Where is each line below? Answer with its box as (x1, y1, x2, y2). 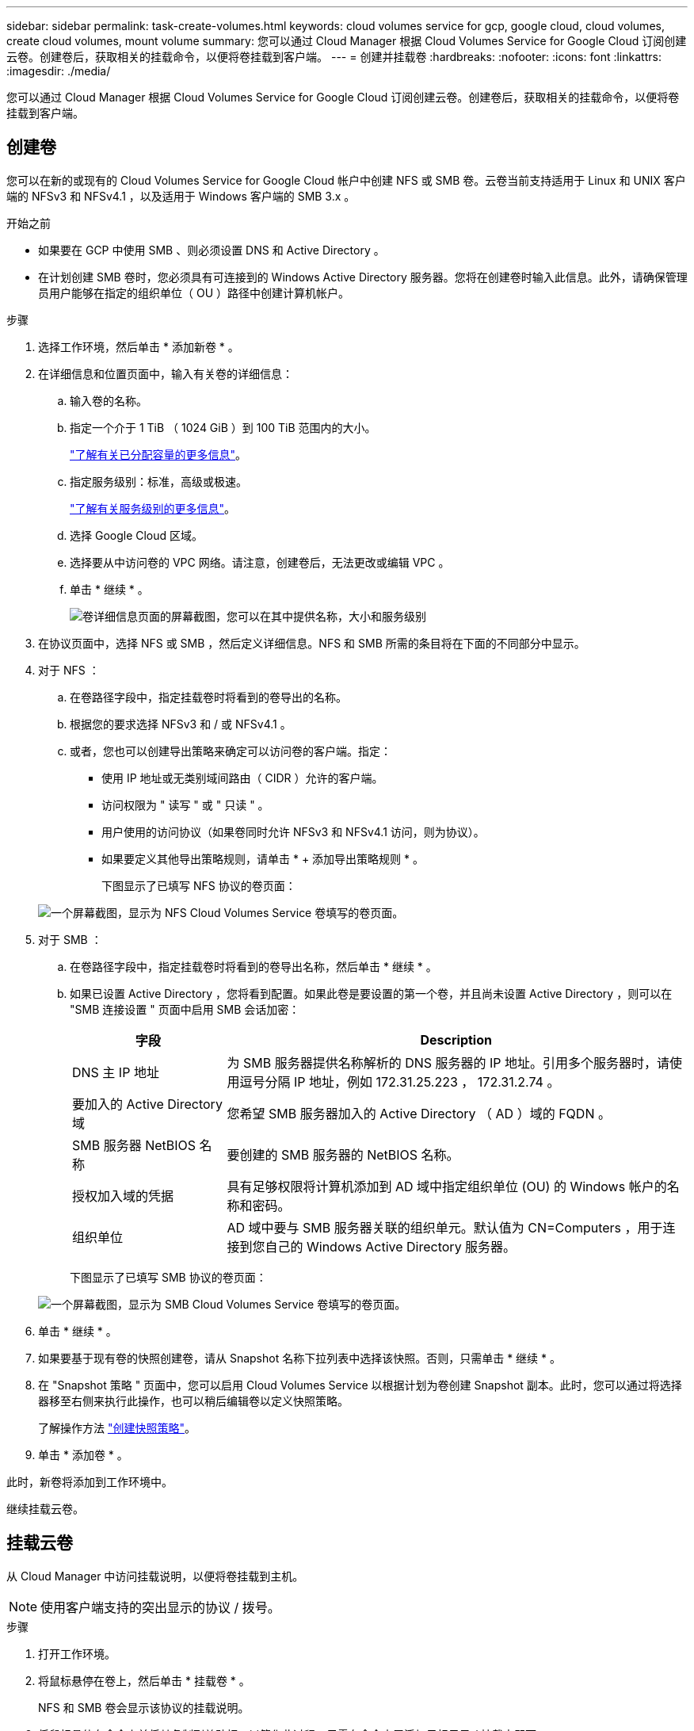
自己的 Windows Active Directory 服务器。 (265, 1238, 517, 1255)
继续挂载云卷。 (6, 1501, 84, 1515)
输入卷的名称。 (70, 393, 147, 407)
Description (420, 1031, 492, 1048)
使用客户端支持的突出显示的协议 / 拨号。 (40, 1599, 280, 1615)
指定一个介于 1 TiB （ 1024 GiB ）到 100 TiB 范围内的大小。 (70, 420, 376, 434)
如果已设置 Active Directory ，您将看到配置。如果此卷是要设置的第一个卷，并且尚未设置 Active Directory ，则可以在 (70, 986, 673, 1000)
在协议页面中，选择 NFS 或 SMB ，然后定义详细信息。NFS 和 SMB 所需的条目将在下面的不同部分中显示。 (38, 636, 585, 650)
